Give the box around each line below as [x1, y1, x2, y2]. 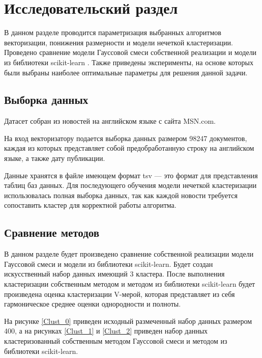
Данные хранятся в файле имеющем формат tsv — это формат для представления [4, 170, 258, 180]
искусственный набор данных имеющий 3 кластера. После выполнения [4, 268, 225, 279]
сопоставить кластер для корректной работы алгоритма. [4, 200, 177, 210]
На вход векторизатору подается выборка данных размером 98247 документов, [4, 132, 247, 143]
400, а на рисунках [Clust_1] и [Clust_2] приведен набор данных [4, 325, 208, 336]
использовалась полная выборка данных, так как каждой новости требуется [4, 189, 238, 200]
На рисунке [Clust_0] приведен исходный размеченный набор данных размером [4, 315, 252, 326]
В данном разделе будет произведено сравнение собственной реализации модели [4, 249, 254, 259]
